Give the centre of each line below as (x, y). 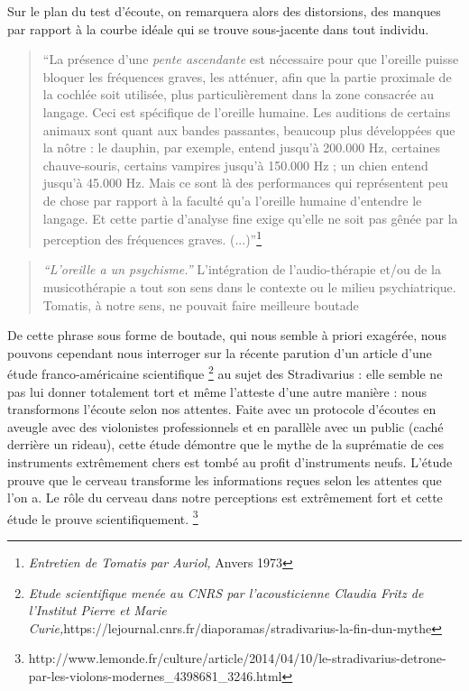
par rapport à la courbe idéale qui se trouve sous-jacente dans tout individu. (218, 28)
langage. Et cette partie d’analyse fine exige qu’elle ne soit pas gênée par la (250, 218)
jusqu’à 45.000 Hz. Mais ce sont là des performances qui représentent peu (245, 183)
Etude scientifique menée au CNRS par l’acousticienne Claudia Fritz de (226, 592)
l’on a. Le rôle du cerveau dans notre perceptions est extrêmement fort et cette (225, 498)
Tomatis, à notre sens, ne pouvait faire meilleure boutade (201, 304)
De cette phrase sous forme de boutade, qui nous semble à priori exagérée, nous (227, 335)
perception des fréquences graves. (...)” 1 (152, 238)
